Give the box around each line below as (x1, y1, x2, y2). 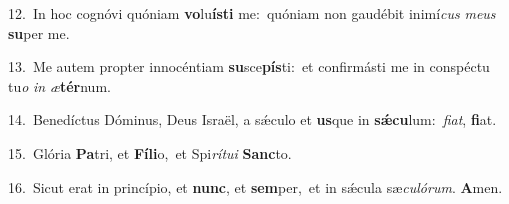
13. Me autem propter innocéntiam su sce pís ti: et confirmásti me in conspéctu (8, 56, 490, 77)
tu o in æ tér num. (8, 75, 111, 96)
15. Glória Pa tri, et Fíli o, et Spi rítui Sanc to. (8, 142, 292, 163)
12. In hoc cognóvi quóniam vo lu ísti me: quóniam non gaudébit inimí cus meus (8, 3, 496, 23)
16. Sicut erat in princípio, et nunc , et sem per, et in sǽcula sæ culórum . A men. (8, 176, 503, 197)
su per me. (8, 22, 70, 43)
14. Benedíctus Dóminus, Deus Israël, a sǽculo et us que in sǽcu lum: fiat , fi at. (8, 109, 497, 130)
